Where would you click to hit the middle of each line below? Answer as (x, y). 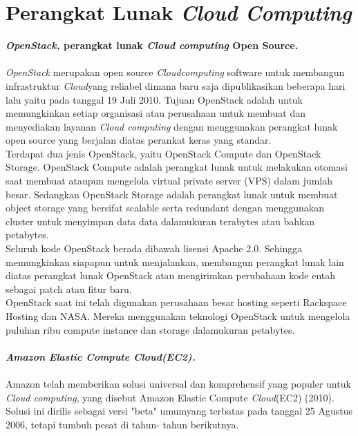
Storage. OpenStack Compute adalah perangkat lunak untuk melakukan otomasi (177, 167)
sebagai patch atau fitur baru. (69, 288)
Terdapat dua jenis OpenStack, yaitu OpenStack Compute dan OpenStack (163, 153)
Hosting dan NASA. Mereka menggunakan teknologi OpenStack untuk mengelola (178, 316)
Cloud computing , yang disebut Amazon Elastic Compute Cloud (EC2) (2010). (170, 397)
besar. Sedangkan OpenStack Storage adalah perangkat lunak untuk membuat (172, 194)
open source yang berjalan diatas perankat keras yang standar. (139, 140)
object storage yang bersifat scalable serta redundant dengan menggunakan (165, 208)
